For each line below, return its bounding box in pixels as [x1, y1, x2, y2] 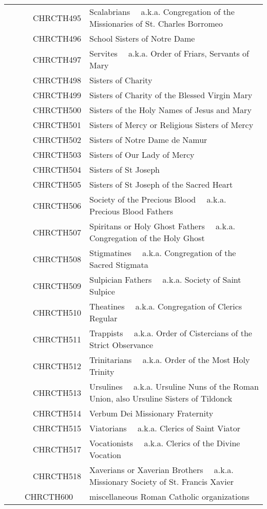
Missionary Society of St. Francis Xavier [89, 476, 234, 487]
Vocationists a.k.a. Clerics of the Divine [89, 437, 240, 449]
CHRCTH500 [33, 104, 81, 116]
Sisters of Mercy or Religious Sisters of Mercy [89, 119, 254, 131]
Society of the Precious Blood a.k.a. [89, 193, 226, 205]
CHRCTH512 [33, 359, 81, 372]
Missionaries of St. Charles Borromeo [89, 17, 223, 29]
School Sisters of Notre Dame [89, 32, 195, 44]
